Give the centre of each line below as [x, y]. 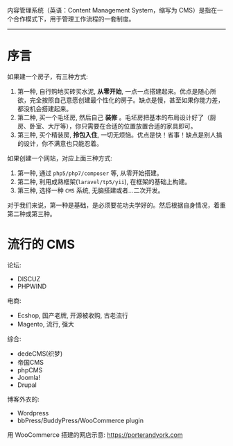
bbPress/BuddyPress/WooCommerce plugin [80, 420]
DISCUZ [29, 279]
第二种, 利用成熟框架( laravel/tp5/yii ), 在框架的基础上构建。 [104, 181]
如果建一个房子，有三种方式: [48, 76]
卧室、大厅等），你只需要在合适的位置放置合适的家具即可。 [113, 126]
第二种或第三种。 [32, 213]
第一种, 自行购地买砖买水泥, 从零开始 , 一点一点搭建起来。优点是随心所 [116, 91]
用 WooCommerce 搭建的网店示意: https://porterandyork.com [95, 435]
